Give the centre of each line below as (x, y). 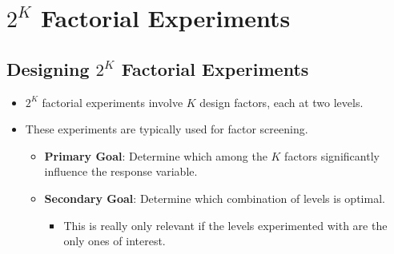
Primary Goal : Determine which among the (156, 155)
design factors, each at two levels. (281, 102)
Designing (48, 68)
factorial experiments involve (113, 102)
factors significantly (332, 155)
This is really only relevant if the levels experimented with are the (225, 225)
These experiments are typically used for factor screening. (167, 129)
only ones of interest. (115, 241)
